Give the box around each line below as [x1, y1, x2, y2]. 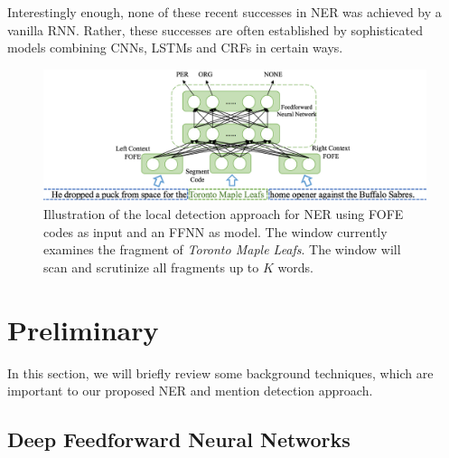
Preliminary [7, 310, 159, 348]
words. [277, 257, 313, 276]
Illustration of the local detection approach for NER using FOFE [43, 205, 404, 224]
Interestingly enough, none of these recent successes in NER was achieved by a [7, 3, 442, 21]
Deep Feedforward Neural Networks [7, 425, 351, 453]
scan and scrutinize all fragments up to [43, 257, 259, 276]
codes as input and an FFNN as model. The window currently [43, 222, 388, 241]
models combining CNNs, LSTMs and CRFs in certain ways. [7, 38, 343, 57]
